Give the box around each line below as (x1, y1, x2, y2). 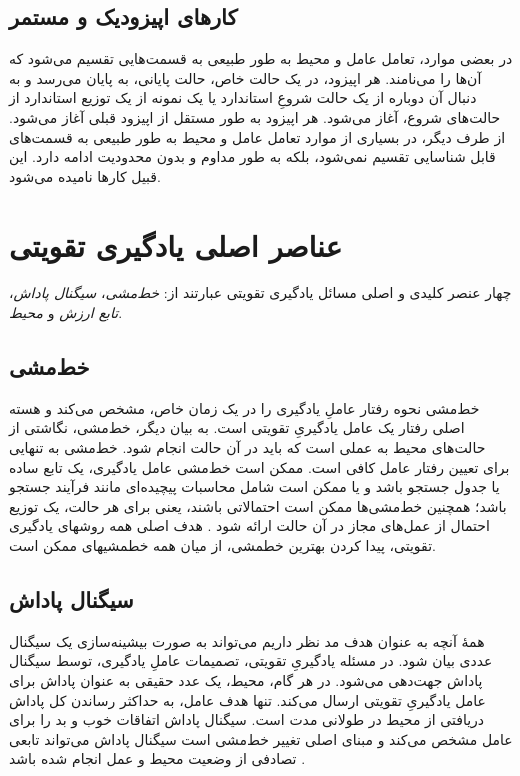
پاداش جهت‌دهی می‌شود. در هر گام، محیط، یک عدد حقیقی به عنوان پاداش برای (9, 670, 483, 691)
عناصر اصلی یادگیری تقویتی (9, 224, 343, 265)
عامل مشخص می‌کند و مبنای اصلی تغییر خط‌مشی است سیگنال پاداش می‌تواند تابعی (9, 728, 513, 749)
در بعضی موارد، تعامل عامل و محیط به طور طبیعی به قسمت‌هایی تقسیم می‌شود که (9, 48, 513, 69)
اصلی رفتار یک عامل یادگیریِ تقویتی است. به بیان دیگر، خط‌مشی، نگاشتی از (9, 417, 465, 438)
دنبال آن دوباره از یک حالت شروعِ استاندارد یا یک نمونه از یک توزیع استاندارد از (9, 87, 477, 108)
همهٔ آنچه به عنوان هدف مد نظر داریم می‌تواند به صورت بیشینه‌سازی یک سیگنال (9, 630, 485, 651)
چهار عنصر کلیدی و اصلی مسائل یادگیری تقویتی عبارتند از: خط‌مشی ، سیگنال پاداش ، (9, 282, 512, 303)
